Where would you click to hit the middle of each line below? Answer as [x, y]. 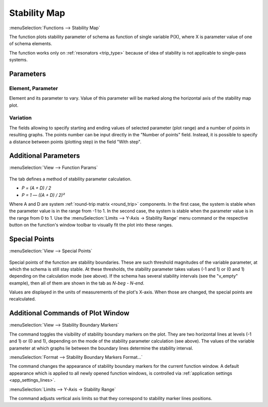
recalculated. [23, 299]
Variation [21, 118]
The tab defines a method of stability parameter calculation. [70, 179]
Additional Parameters [45, 156]
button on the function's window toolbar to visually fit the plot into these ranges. [91, 225]
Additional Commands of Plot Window [69, 313]
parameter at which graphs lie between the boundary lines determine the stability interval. [101, 348]
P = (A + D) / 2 [36, 188]
